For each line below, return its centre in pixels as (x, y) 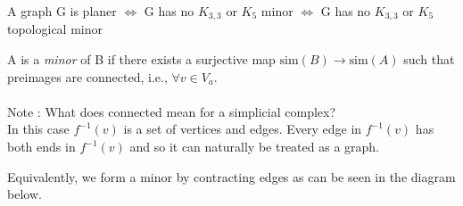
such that (429, 59)
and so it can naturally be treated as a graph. (254, 147)
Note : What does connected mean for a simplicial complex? (172, 111)
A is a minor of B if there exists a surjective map (141, 59)
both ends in (41, 147)
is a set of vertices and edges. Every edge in (243, 129)
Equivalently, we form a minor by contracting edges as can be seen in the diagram (231, 176)
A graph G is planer (62, 11)
